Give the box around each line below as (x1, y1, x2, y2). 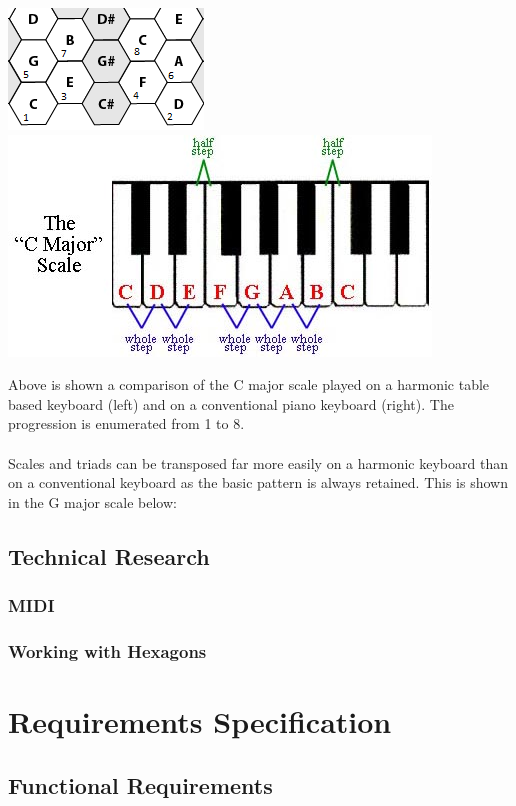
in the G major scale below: (8, 491, 177, 512)
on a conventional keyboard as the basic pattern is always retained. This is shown (8, 472, 508, 493)
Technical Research (8, 540, 210, 571)
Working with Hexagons (8, 638, 207, 663)
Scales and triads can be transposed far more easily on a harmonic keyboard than (8, 452, 508, 473)
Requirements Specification (8, 701, 392, 741)
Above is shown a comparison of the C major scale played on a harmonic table (8, 374, 490, 395)
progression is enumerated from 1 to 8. (8, 413, 245, 434)
